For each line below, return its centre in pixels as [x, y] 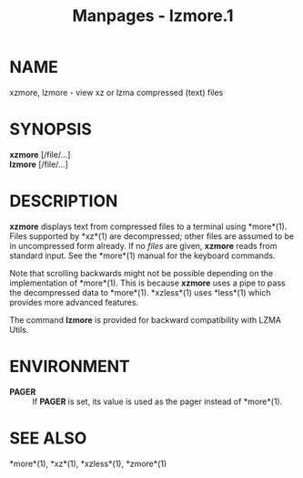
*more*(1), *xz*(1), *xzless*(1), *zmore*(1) [88, 463]
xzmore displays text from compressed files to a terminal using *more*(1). [148, 226]
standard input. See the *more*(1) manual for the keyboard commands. [142, 255]
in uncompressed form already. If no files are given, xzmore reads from [143, 245]
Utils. [19, 329]
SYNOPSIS [51, 130]
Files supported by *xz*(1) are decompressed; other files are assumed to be [151, 236]
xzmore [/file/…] [40, 154]
